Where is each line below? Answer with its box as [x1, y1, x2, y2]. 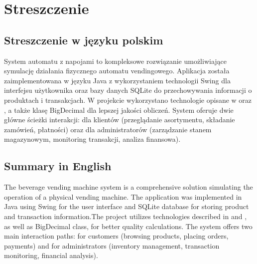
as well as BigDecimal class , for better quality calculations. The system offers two [4, 221, 253, 231]
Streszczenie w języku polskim [4, 32, 163, 47]
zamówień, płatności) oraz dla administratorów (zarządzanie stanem [4, 124, 212, 134]
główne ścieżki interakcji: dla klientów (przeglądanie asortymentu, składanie [4, 114, 235, 125]
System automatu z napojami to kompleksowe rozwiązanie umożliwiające [4, 55, 227, 66]
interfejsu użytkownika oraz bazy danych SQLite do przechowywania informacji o [4, 85, 252, 95]
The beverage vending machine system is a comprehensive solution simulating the [4, 182, 253, 192]
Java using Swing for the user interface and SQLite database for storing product [4, 201, 249, 212]
